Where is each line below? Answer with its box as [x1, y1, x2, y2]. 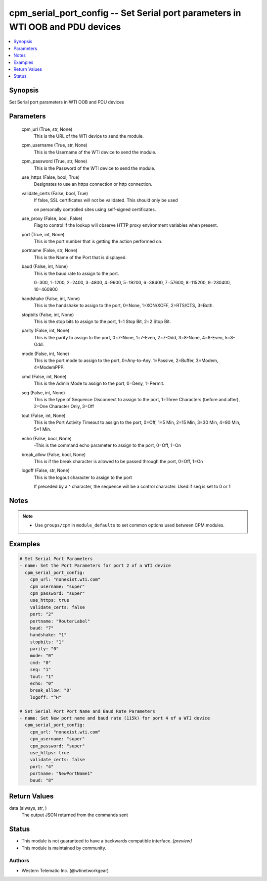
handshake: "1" [30, 632, 67, 638]
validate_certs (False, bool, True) [21, 190, 89, 196]
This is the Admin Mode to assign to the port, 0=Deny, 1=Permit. [34, 380, 165, 386]
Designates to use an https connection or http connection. [34, 181, 153, 187]
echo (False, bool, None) [21, 435, 72, 441]
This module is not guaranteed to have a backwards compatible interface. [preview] [21, 838, 192, 844]
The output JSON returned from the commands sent [21, 812, 128, 818]
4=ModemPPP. [34, 364, 65, 370]
